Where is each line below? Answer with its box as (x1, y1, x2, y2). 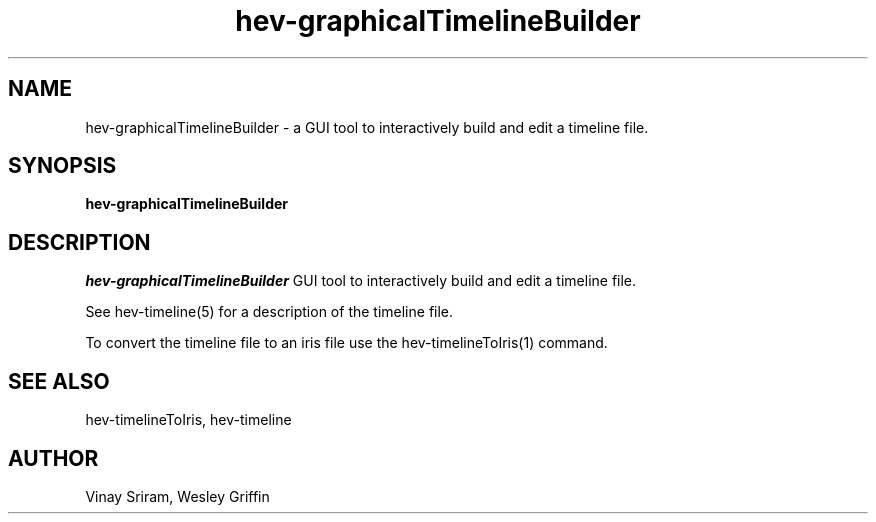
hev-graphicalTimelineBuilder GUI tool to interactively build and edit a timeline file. (85, 272, 637, 290)
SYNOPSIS (8, 153, 117, 179)
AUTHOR (8, 445, 99, 471)
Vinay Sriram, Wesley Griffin (85, 487, 270, 505)
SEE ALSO (8, 368, 110, 394)
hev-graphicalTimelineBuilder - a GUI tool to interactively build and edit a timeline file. (85, 118, 649, 136)
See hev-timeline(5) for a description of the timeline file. (85, 303, 454, 321)
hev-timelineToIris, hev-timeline (85, 411, 292, 429)
